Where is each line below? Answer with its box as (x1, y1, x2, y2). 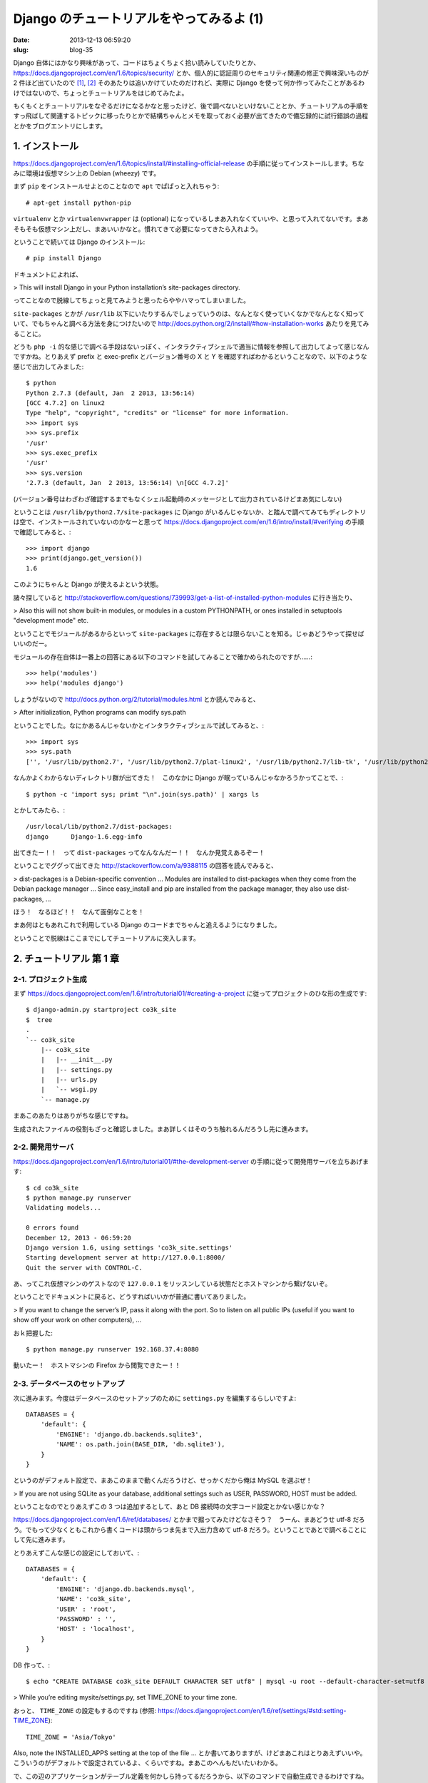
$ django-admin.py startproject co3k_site (26, 1006, 177, 1014)
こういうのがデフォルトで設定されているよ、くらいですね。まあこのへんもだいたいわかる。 (13, 1759, 282, 1767)
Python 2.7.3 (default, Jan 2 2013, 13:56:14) (26, 389, 195, 397)
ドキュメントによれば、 (13, 270, 82, 278)
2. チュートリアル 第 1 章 (13, 952, 120, 964)
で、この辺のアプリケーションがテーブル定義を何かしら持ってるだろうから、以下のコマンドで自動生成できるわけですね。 (13, 1772, 368, 1780)
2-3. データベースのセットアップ (13, 1379, 125, 1389)
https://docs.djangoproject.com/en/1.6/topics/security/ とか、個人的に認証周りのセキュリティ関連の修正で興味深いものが (13, 68, 370, 77)
